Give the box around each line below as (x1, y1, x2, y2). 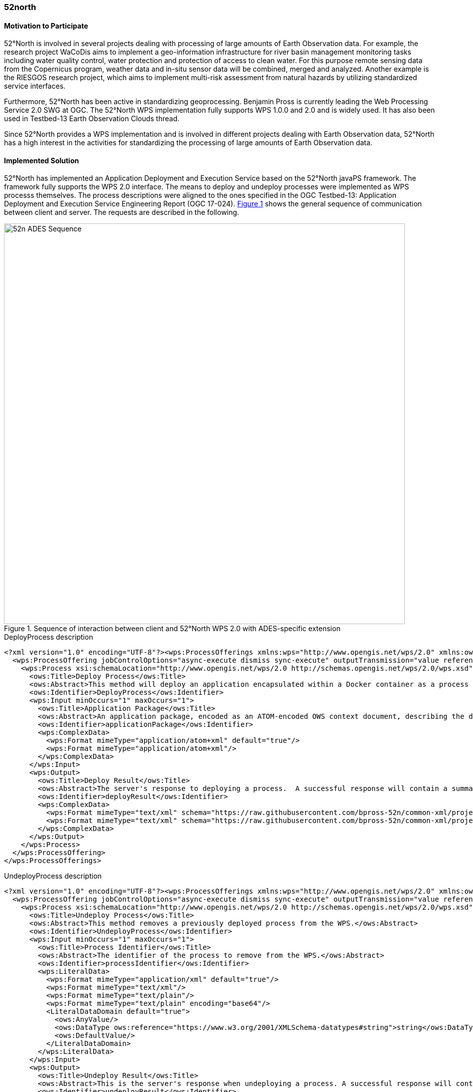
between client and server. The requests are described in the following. (4, 208, 240, 217)
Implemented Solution (4, 156, 79, 165)
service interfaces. (4, 82, 66, 91)
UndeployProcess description (4, 872, 102, 881)
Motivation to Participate (4, 21, 88, 30)
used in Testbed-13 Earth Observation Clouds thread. (4, 114, 180, 123)
